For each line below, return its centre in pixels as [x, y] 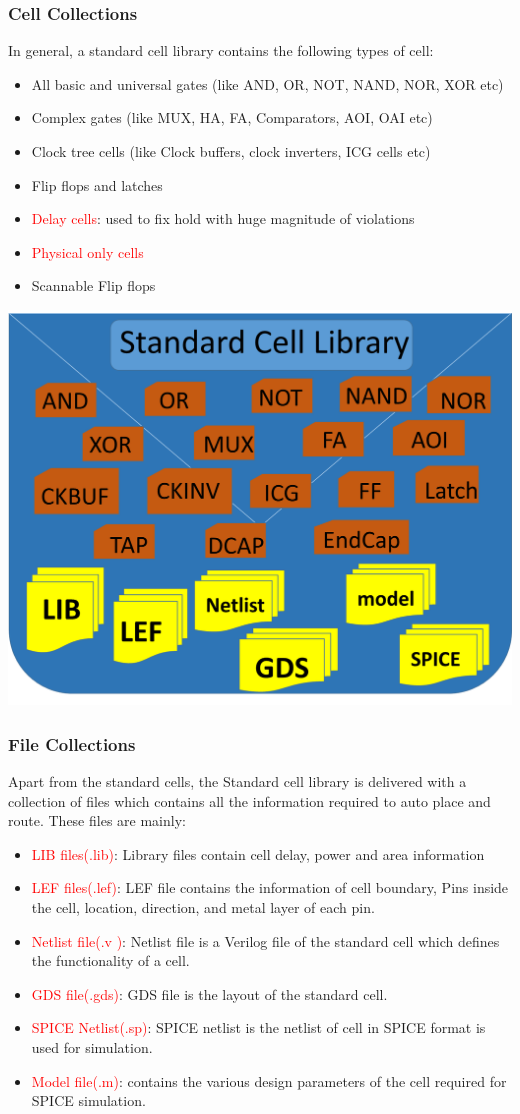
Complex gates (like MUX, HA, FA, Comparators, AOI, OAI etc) [232, 117]
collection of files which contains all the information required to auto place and [249, 800]
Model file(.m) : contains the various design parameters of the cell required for [269, 1080]
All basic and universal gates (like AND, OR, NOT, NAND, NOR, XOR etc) [267, 83]
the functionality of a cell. [110, 960]
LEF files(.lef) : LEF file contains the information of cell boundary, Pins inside [270, 887]
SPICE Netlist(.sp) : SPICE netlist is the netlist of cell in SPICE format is [258, 1027]
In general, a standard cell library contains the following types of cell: [221, 50]
